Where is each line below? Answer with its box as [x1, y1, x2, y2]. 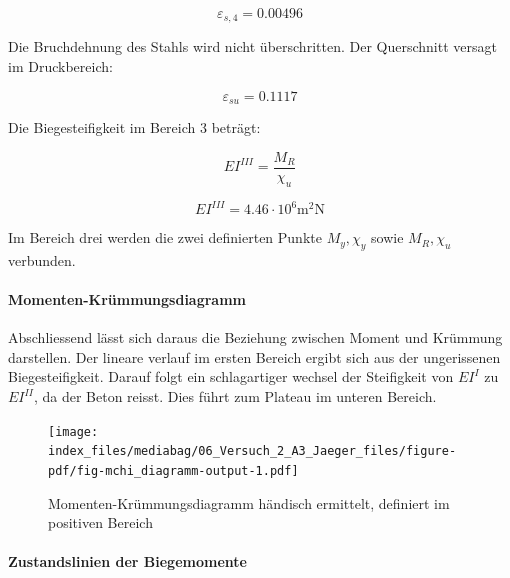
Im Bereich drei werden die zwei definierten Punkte [8, 227, 322, 248]
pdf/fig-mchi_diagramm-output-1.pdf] [48, 463, 299, 478]
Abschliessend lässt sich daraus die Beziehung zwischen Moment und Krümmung [8, 327, 503, 348]
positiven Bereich [48, 512, 153, 533]
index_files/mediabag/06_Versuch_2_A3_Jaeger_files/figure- [48, 444, 457, 459]
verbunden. [8, 249, 76, 270]
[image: [48, 424, 99, 439]
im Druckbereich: [8, 56, 113, 77]
